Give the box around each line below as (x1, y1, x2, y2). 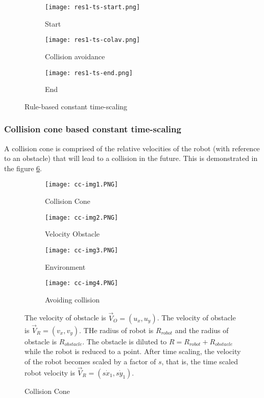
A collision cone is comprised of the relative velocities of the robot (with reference (4, 143, 260, 153)
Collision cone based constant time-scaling (4, 123, 181, 135)
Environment (45, 261, 86, 272)
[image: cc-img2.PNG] (45, 214, 118, 221)
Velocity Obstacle (45, 228, 100, 239)
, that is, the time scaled (161, 356, 238, 366)
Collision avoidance (45, 51, 105, 61)
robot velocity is (25, 367, 75, 378)
